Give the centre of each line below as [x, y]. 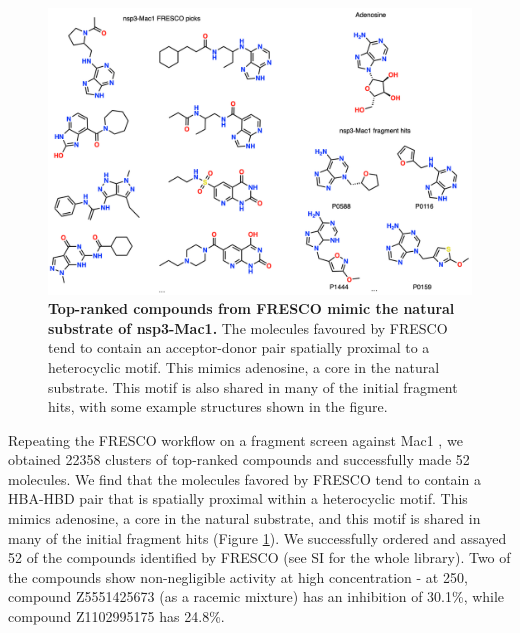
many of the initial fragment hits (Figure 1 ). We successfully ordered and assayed [257, 537]
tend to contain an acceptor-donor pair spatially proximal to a [239, 347]
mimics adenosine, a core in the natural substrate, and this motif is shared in [244, 518]
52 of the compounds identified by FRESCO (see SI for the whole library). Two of [259, 557]
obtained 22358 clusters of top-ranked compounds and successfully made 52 [239, 459]
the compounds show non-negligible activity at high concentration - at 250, [238, 576]
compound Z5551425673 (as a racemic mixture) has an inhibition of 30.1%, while [256, 596]
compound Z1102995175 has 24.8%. [116, 616]
